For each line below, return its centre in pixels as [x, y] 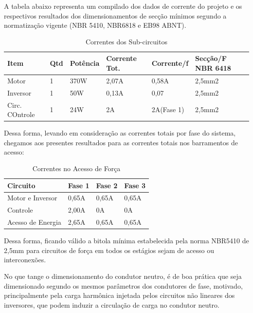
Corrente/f [170, 63]
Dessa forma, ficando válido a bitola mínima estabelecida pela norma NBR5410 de [126, 241]
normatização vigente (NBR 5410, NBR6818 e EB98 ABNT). [95, 25]
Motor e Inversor [32, 198]
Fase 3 [135, 185]
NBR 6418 [213, 68]
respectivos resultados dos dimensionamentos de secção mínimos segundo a [115, 15]
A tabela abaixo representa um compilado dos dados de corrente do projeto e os [123, 6]
